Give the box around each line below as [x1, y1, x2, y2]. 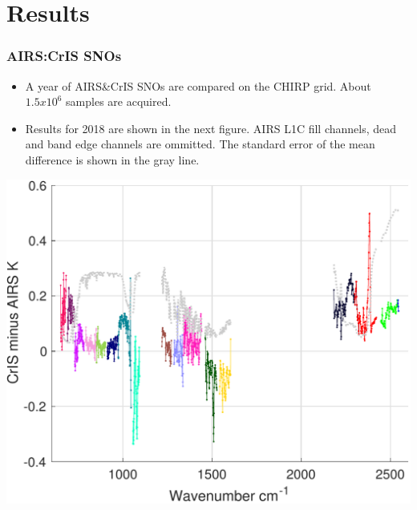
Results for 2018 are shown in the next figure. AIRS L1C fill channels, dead [25, 119, 397, 136]
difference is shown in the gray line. [25, 151, 200, 168]
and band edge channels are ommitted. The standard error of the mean [25, 136, 375, 152]
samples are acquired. [66, 93, 172, 110]
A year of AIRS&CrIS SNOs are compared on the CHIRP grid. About [25, 77, 371, 94]
